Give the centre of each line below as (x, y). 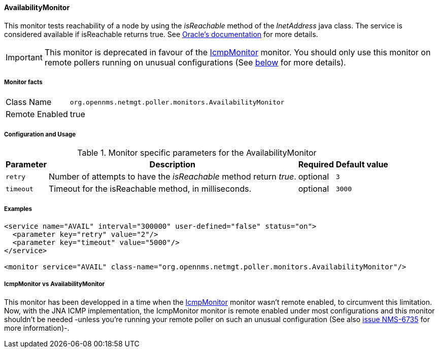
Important (24, 57)
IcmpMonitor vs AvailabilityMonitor (55, 284)
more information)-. (37, 328)
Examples (18, 209)
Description (173, 165)
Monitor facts (23, 82)
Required (316, 165)
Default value (362, 165)
